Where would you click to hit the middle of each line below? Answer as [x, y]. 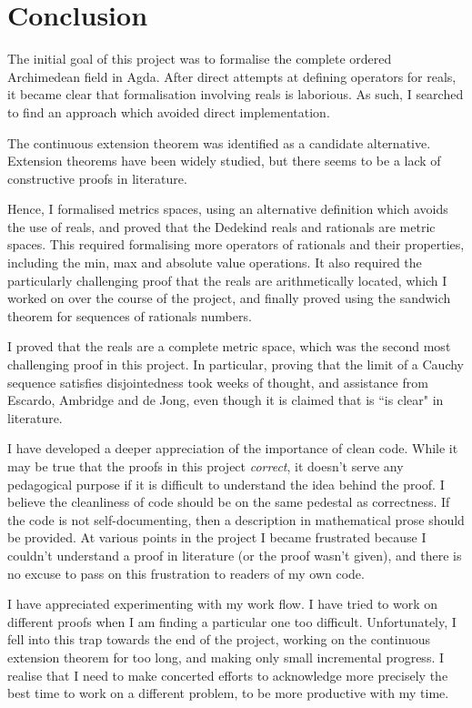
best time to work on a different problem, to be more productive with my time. [228, 693]
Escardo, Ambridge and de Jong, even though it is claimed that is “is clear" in [226, 400]
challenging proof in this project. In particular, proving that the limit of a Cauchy [236, 364]
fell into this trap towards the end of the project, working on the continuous [219, 639]
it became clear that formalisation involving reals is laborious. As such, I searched [236, 94]
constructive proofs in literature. [97, 178]
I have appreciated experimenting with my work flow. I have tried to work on [223, 604]
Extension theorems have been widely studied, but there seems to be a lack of [224, 161]
